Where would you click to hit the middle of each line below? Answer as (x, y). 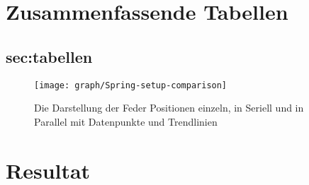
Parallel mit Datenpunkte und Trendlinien (126, 121)
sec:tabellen (49, 56)
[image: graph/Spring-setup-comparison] (131, 85)
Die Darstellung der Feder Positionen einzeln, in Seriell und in (169, 108)
